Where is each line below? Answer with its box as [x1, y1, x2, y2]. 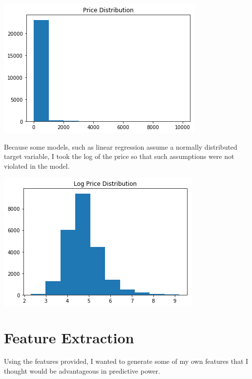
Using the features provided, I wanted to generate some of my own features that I [4, 356, 249, 366]
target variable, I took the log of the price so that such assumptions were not [4, 151, 234, 161]
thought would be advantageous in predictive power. [4, 365, 160, 376]
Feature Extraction [4, 328, 134, 348]
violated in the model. [4, 160, 70, 171]
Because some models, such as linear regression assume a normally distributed [4, 141, 237, 152]
